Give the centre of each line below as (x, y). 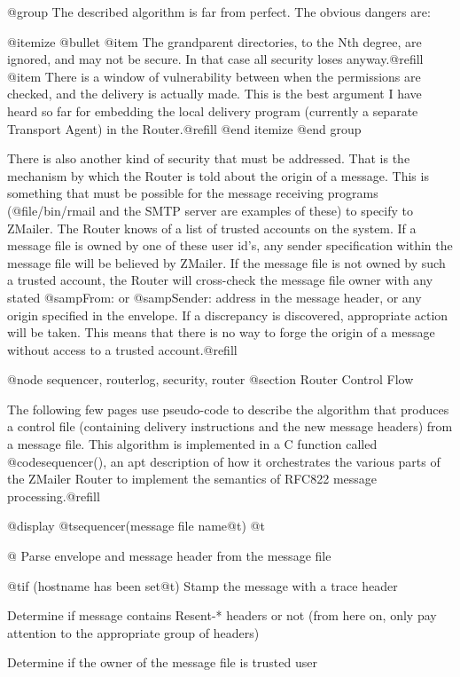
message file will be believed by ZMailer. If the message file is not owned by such (226, 262)
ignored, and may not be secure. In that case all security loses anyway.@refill (215, 59)
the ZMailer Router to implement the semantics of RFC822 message (192, 479)
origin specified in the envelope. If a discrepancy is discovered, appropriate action (228, 315)
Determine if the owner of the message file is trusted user (162, 662)
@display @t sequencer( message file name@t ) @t (136, 526)
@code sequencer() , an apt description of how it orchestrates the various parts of (224, 461)
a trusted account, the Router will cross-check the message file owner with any (220, 280)
